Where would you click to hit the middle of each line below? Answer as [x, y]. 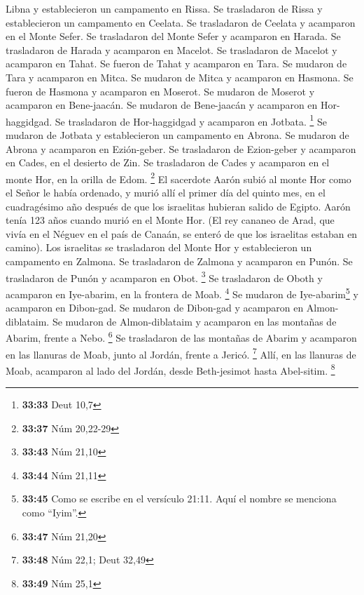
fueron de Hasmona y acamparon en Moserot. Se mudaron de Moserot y [160, 91]
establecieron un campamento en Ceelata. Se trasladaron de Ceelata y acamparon [181, 22]
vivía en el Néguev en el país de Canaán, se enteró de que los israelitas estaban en [182, 233]
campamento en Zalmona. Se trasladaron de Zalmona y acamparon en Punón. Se [179, 261]
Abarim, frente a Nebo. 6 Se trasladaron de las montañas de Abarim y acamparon [181, 336]
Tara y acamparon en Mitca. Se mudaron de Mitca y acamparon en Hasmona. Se [180, 77]
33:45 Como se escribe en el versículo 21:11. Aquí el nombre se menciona [179, 499]
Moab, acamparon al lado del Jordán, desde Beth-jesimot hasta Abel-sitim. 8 [170, 369]
